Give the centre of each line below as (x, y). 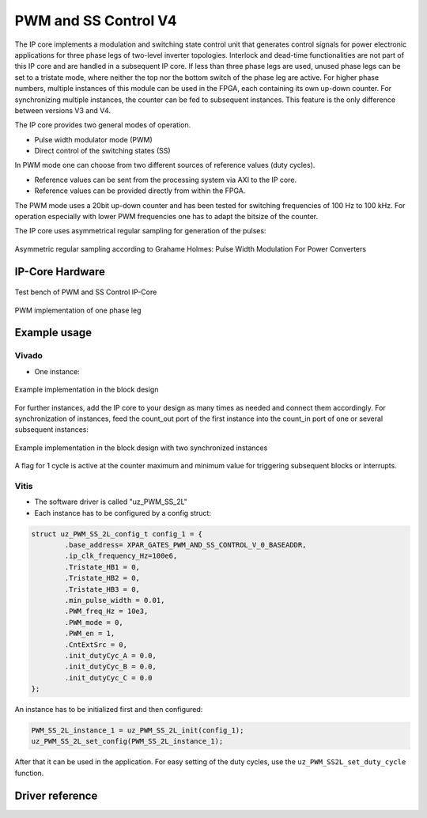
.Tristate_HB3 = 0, (102, 589)
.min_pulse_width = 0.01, (115, 600)
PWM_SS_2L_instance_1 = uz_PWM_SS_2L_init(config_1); (138, 731)
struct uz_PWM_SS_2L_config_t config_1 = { (117, 534)
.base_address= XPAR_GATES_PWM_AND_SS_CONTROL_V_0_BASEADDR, (185, 545)
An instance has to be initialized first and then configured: (109, 710)
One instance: (57, 371)
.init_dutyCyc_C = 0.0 (109, 678)
